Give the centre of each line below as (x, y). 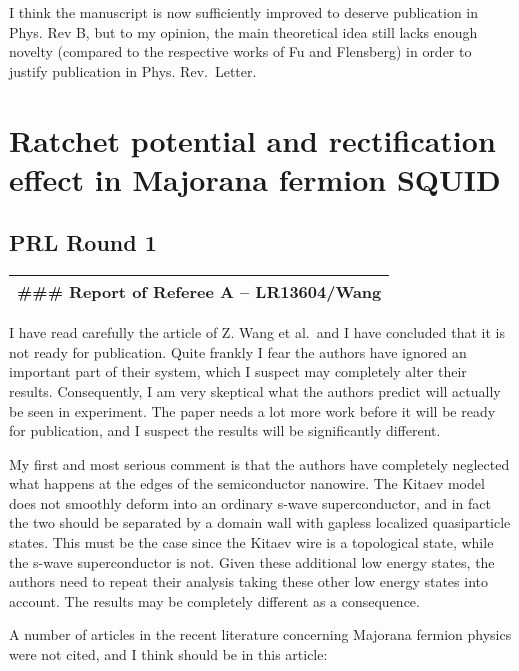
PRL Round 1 (83, 242)
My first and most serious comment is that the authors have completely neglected (259, 463)
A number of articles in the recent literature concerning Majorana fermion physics (260, 634)
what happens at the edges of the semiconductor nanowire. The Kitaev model (247, 483)
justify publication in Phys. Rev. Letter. (133, 70)
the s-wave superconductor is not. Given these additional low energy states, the (252, 561)
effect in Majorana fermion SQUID (255, 178)
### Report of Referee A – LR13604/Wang (199, 292)
